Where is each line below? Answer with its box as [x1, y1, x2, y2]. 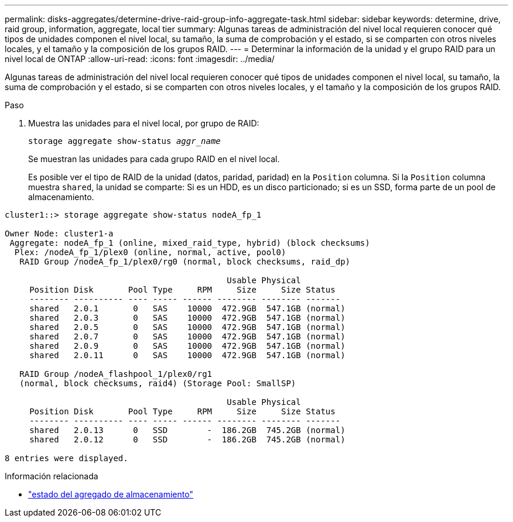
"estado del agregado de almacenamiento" [28, 489, 193, 499]
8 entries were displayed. [5, 454, 128, 463]
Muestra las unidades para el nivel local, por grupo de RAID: [28, 118, 259, 128]
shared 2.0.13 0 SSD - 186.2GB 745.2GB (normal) [29, 425, 346, 435]
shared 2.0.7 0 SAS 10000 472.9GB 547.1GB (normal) [29, 332, 346, 341]
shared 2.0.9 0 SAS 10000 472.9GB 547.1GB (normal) [29, 341, 346, 351]
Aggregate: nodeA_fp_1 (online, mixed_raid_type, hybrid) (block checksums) [9, 238, 370, 248]
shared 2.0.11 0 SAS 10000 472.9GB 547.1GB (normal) [29, 351, 346, 360]
